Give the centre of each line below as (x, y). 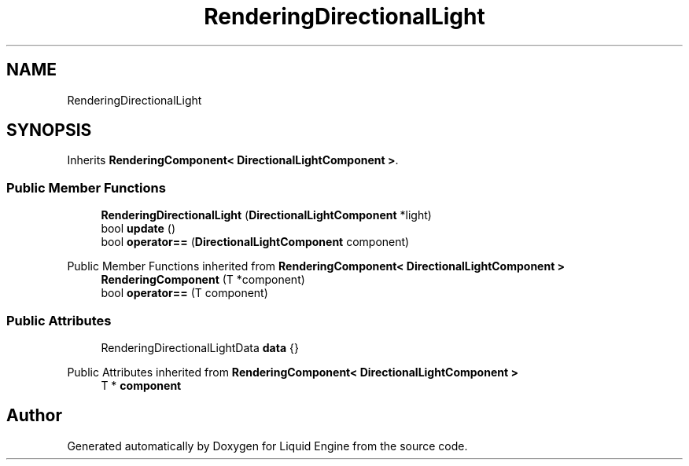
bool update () (138, 229)
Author (34, 416)
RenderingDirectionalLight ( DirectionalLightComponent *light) (266, 215)
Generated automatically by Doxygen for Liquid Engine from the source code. (267, 446)
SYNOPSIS (49, 130)
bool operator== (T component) (184, 293)
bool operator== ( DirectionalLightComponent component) (255, 242)
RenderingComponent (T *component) (203, 280)
